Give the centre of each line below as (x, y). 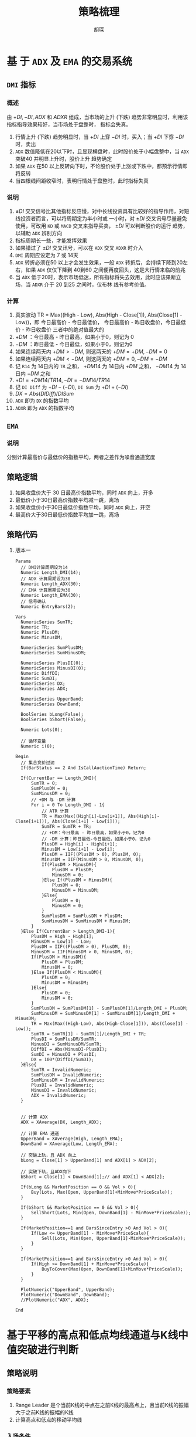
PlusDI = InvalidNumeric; (62, 1085)
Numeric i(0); (38, 746)
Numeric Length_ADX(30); (51, 584)
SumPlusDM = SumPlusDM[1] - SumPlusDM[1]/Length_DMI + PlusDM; (110, 1008)
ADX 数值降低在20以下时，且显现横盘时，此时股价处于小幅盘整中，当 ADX (102, 151)
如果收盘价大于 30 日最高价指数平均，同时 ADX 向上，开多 (84, 492)
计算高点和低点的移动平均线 (49, 1420)
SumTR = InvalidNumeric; (61, 1070)
